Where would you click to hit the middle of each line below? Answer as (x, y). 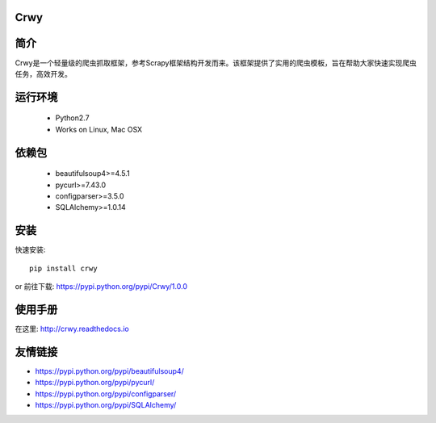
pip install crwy (63, 268)
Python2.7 (72, 118)
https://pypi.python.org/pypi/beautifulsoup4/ (110, 371)
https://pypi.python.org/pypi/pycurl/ (95, 383)
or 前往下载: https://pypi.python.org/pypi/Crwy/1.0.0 (101, 286)
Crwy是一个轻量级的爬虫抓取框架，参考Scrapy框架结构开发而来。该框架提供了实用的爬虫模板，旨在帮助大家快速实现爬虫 (216, 63)
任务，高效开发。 (43, 73)
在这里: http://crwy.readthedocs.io (72, 329)
